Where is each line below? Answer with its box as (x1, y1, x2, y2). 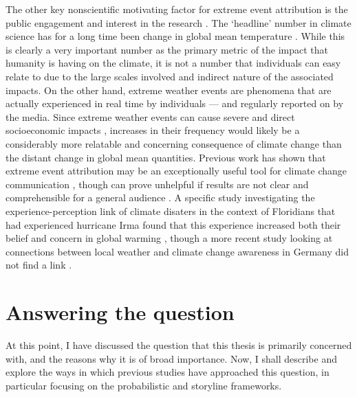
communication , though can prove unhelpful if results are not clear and (6, 177, 309, 191)
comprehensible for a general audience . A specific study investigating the (6, 190, 315, 205)
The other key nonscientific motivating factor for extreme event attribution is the (6, 2, 348, 16)
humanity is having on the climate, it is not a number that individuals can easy (6, 56, 341, 70)
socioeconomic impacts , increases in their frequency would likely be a (6, 123, 300, 137)
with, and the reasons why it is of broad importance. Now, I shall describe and (6, 351, 337, 365)
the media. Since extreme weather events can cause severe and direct (6, 109, 295, 124)
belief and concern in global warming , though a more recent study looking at (6, 231, 333, 245)
